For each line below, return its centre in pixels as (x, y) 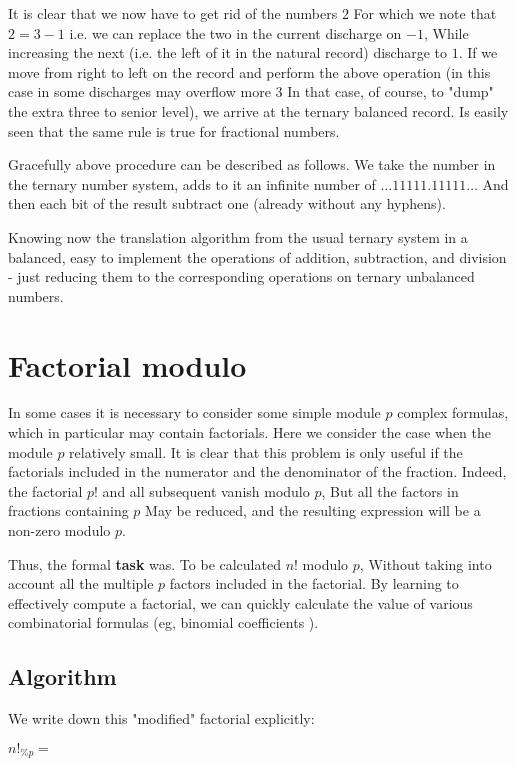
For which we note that (425, 13)
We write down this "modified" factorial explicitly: (161, 718)
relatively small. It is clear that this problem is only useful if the (266, 451)
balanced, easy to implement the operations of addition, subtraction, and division (257, 256)
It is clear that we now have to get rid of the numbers (173, 13)
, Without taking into (425, 563)
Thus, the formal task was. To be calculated (144, 563)
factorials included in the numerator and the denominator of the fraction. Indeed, (257, 471)
